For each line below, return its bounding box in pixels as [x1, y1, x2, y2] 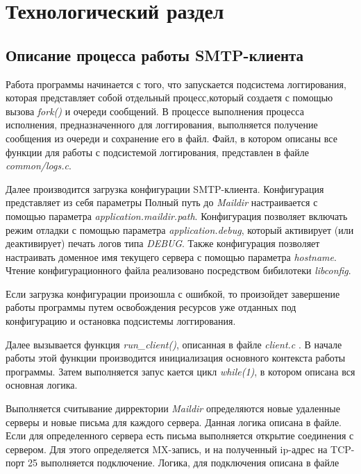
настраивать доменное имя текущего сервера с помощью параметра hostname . [6, 249, 337, 264]
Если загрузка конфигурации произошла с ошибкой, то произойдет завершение [6, 286, 340, 301]
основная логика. [6, 378, 78, 392]
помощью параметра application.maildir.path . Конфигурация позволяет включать [6, 208, 348, 223]
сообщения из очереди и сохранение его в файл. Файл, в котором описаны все [6, 130, 337, 145]
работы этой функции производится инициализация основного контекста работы [6, 350, 346, 365]
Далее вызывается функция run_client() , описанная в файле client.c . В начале [6, 337, 342, 351]
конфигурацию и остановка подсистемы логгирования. [6, 314, 236, 328]
